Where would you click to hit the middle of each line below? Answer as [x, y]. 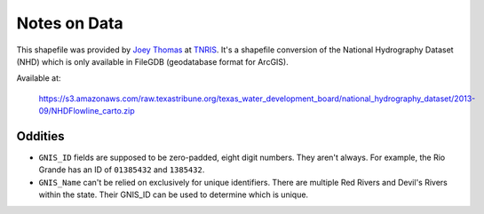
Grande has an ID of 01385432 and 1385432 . [122, 170]
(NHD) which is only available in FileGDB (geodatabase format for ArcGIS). [152, 61]
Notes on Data [70, 23]
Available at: [39, 78]
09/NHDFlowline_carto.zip [87, 111]
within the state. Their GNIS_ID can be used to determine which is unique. [174, 194]
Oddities [40, 136]
